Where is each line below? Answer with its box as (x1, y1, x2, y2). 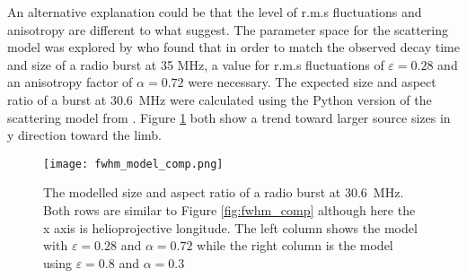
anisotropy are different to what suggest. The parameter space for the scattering (7, 20, 449, 39)
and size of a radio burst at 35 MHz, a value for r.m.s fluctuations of (7, 55, 384, 74)
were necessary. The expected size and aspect (188, 73, 436, 91)
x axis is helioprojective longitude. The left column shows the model (43, 218, 418, 237)
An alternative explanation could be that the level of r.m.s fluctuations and (7, 3, 422, 21)
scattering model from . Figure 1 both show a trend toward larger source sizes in (7, 108, 451, 126)
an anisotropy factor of (7, 73, 133, 91)
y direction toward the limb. (7, 126, 162, 144)
